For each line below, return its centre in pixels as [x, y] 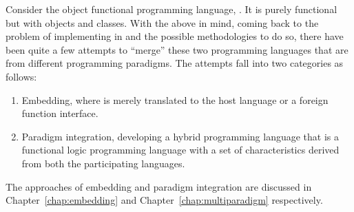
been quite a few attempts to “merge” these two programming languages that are [177, 49]
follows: [21, 76]
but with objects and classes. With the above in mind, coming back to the [162, 22]
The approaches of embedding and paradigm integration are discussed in [159, 186]
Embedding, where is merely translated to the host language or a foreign [175, 99]
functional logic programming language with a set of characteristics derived [180, 150]
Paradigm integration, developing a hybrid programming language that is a [180, 136]
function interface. [60, 113]
